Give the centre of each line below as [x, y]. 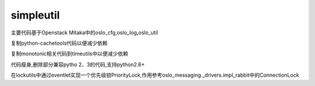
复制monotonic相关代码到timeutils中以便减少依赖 [69, 54]
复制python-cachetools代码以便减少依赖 [59, 43]
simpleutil [35, 15]
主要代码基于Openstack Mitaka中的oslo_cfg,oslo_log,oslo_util [85, 33]
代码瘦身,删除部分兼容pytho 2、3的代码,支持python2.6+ [78, 64]
